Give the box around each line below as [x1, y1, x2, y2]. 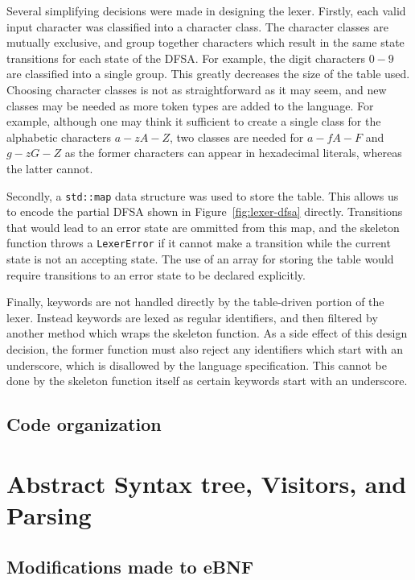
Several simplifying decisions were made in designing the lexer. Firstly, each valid [6, 2, 406, 19]
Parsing [6, 498, 92, 531]
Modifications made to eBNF [6, 553, 254, 578]
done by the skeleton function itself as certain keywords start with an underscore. [6, 372, 408, 389]
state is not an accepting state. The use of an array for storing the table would [6, 251, 394, 267]
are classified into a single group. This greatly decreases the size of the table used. [6, 65, 410, 82]
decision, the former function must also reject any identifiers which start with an [6, 341, 403, 357]
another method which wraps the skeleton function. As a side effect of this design [6, 325, 408, 342]
